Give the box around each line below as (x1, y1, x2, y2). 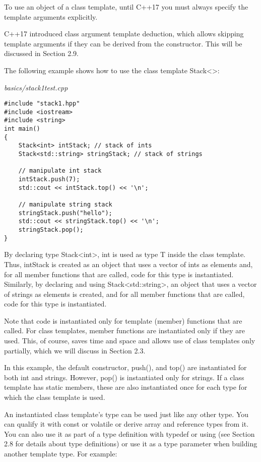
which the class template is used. (4, 392, 105, 402)
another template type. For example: (4, 448, 117, 458)
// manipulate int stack (18, 167, 102, 175)
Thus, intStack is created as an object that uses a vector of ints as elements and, (4, 259, 253, 269)
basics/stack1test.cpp (4, 82, 68, 92)
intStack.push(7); (18, 176, 80, 183)
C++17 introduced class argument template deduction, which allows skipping (4, 28, 244, 39)
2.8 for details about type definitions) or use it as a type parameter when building (4, 438, 257, 449)
